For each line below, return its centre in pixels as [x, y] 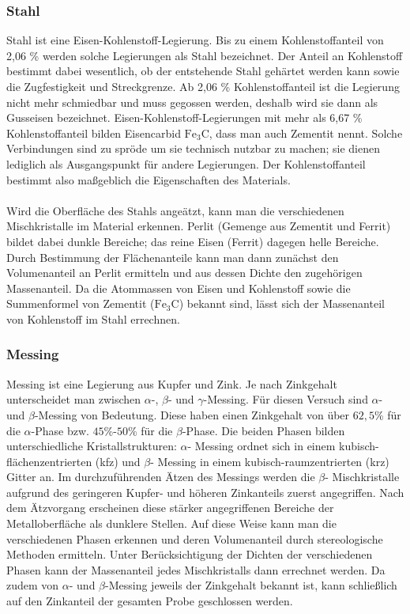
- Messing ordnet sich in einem [261, 446]
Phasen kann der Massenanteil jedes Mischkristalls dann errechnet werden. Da [196, 569]
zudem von [33, 585]
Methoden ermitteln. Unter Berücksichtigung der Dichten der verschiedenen [190, 554]
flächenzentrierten [49, 461]
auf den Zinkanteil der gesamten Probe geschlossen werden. [150, 601]
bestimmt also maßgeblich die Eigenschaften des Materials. [149, 179]
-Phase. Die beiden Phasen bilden [263, 430]
